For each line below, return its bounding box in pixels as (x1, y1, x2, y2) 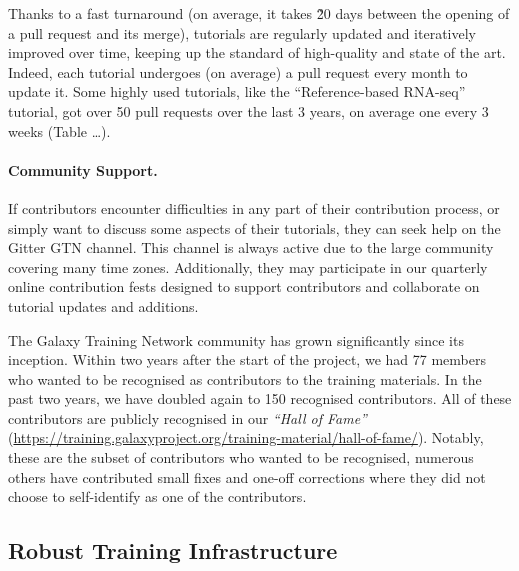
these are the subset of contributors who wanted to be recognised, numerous (8, 447, 474, 468)
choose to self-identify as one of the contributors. (8, 486, 307, 507)
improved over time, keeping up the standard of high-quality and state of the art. (8, 42, 506, 63)
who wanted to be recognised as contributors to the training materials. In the (8, 368, 482, 389)
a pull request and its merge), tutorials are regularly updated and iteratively (8, 22, 476, 43)
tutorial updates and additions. (8, 295, 199, 316)
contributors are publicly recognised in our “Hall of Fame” (8, 407, 367, 428)
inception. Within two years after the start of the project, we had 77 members (8, 349, 486, 370)
